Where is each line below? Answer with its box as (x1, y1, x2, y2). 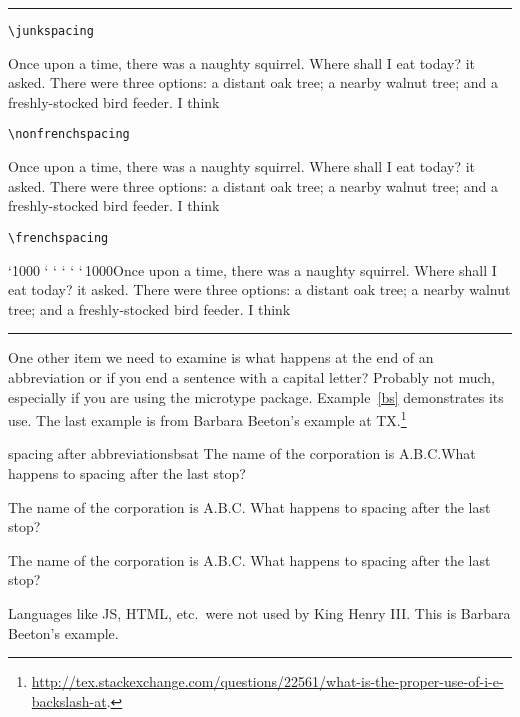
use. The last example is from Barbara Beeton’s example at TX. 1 (8, 407, 407, 430)
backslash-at (31, 690, 107, 711)
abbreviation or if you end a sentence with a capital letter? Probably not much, (8, 366, 495, 387)
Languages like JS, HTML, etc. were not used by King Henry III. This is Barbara (8, 602, 511, 623)
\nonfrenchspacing (8, 127, 130, 142)
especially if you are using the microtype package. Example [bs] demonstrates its (8, 386, 504, 407)
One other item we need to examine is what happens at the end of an (8, 347, 434, 368)
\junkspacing (8, 24, 94, 38)
